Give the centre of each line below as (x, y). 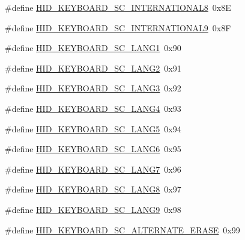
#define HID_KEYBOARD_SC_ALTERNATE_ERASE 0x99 (122, 229)
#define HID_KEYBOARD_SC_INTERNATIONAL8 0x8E (118, 7)
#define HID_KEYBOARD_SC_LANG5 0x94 (93, 128)
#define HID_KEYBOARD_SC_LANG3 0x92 (93, 88)
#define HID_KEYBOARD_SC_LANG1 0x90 (93, 48)
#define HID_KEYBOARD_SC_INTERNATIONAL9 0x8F (118, 27)
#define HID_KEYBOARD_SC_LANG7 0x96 (93, 169)
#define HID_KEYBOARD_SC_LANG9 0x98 (93, 209)
